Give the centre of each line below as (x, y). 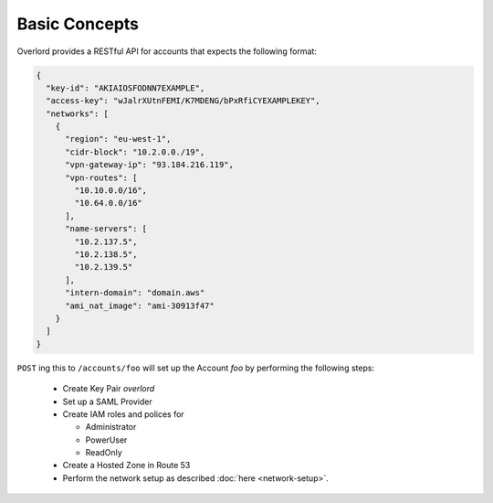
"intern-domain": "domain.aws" (135, 293)
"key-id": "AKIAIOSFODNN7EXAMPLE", (126, 88)
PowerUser (106, 440)
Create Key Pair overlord (109, 389)
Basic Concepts (78, 24)
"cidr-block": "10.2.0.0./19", (135, 152)
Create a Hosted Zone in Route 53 (126, 466)
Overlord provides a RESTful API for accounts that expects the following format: (167, 51)
